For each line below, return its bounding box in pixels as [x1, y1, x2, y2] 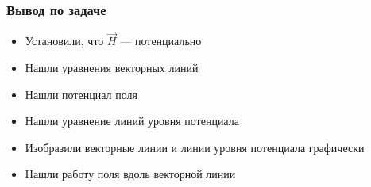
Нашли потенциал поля [25, 86, 137, 102]
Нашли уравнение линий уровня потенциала [25, 113, 239, 129]
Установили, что [25, 32, 104, 49]
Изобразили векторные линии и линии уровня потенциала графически [25, 139, 365, 155]
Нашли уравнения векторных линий [25, 59, 199, 76]
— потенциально [120, 32, 202, 49]
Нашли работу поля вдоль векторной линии [25, 166, 236, 182]
